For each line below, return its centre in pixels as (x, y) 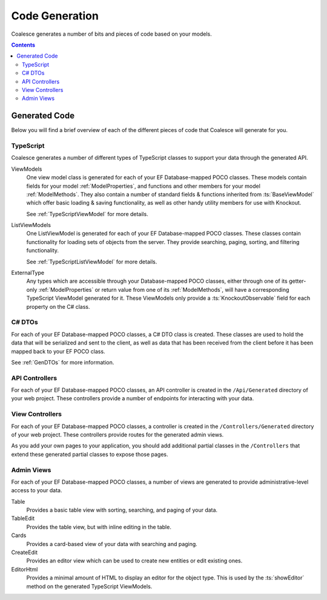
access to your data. (37, 490)
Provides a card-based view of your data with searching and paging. (112, 544)
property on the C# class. (58, 306)
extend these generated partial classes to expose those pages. (90, 454)
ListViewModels (31, 225)
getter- (297, 281)
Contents (23, 45)
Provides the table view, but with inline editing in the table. (99, 527)
